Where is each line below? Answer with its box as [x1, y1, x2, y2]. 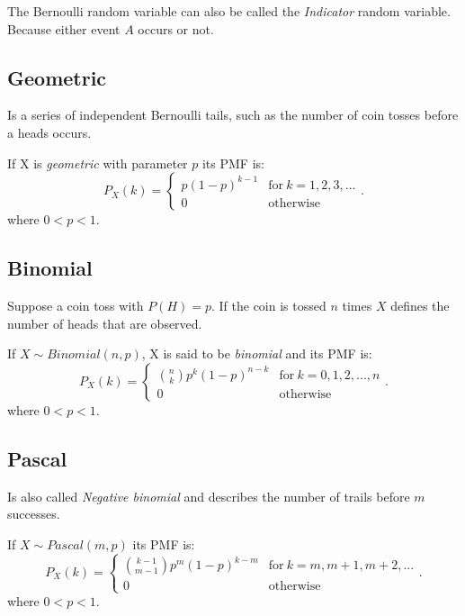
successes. [7, 504, 60, 523]
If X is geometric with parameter [7, 153, 188, 172]
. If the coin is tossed [210, 295, 326, 314]
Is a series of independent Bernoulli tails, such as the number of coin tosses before [7, 105, 459, 124]
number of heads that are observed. [7, 313, 202, 332]
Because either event [7, 19, 121, 38]
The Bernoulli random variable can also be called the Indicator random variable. [7, 2, 451, 20]
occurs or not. [138, 19, 214, 38]
